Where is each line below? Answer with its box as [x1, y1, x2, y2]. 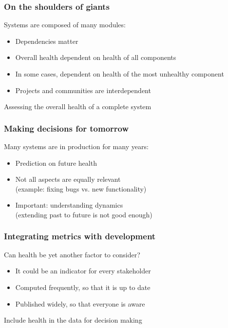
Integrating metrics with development [4, 230, 156, 242]
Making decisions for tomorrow [4, 122, 129, 134]
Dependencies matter [15, 36, 78, 46]
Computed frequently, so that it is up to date [15, 282, 151, 292]
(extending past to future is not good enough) [15, 209, 152, 219]
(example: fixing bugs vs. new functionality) [15, 183, 147, 193]
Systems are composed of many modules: [4, 19, 126, 30]
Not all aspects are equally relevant [15, 174, 121, 184]
